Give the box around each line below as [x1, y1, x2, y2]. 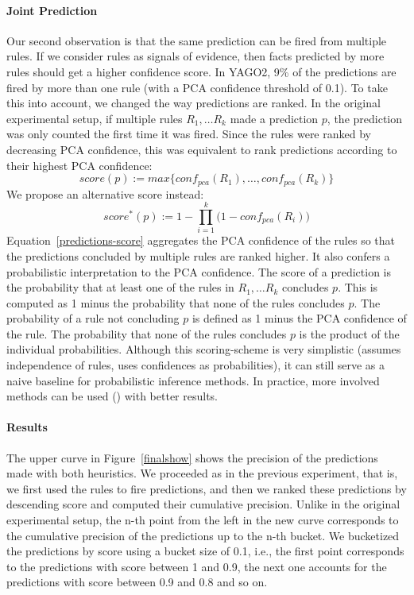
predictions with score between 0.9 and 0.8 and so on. [6, 574, 268, 590]
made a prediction [230, 110, 319, 126]
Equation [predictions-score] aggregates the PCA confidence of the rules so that [6, 232, 395, 249]
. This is [338, 279, 378, 296]
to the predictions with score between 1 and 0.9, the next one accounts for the [6, 558, 387, 574]
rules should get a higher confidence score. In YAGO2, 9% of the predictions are [6, 63, 397, 79]
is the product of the [299, 325, 400, 342]
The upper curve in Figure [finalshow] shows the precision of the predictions [6, 449, 378, 466]
